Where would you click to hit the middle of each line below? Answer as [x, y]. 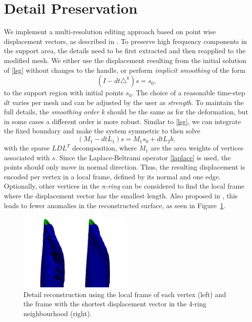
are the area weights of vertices [197, 148]
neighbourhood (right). [58, 313]
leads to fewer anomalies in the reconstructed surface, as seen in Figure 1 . [115, 205]
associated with [27, 157]
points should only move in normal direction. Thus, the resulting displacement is [125, 167]
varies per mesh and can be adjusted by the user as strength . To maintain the [128, 102]
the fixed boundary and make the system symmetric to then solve [102, 131]
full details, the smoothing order [52, 112]
